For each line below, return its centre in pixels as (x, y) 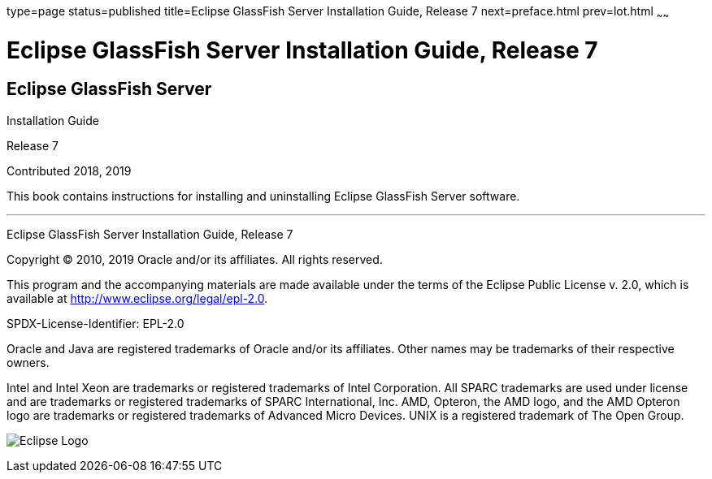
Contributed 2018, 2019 (69, 170)
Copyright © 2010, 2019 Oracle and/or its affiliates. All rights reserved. (195, 259)
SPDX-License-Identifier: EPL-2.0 (96, 323)
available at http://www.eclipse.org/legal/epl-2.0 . (137, 298)
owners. (28, 362)
